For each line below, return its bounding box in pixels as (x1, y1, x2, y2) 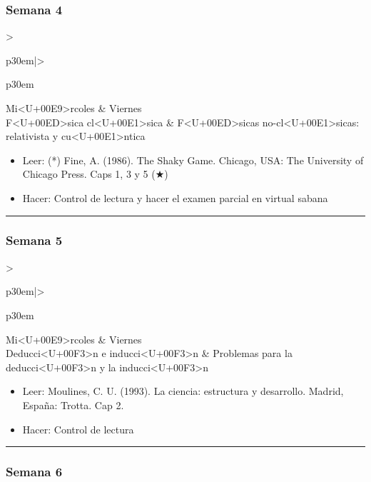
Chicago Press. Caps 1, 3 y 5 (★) (22, 166, 168, 181)
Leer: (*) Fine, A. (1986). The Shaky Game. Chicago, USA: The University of (22, 152, 364, 167)
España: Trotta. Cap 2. (22, 397, 124, 412)
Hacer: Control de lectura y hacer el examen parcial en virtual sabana (22, 190, 328, 205)
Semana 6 (6, 463, 63, 481)
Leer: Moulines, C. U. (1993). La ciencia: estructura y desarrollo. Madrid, (22, 383, 344, 398)
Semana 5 (6, 231, 63, 249)
